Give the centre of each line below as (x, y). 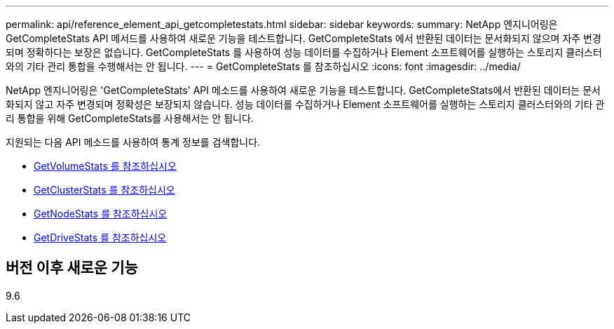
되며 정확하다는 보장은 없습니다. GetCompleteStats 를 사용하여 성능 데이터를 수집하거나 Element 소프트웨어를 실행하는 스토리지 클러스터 (304, 52)
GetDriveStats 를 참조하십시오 (100, 237)
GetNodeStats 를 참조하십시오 (101, 214)
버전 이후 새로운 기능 (72, 268)
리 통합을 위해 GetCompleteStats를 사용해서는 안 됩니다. (130, 118)
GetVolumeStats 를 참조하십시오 (105, 166)
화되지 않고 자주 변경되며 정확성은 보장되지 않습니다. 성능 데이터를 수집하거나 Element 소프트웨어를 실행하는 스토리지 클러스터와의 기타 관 (305, 104)
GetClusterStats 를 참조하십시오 (104, 190)
